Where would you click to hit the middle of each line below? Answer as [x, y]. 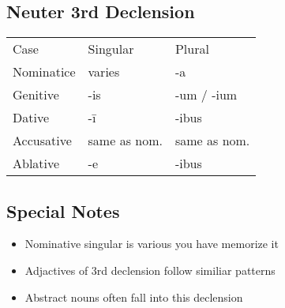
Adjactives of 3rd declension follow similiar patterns [150, 270]
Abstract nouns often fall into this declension [134, 297]
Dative [31, 118]
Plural [192, 49]
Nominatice [44, 72]
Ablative [36, 163]
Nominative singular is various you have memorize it [152, 244]
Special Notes [63, 210]
